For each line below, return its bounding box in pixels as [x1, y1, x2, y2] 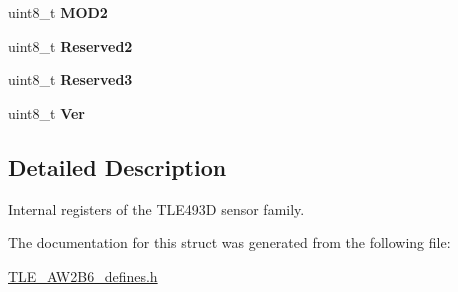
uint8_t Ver [8, 102, 85, 123]
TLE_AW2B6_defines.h [8, 265, 158, 286]
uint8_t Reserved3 [8, 69, 133, 90]
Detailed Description [8, 151, 227, 182]
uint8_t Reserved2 [8, 35, 133, 56]
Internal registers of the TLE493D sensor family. [8, 198, 305, 219]
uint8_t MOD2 [8, 2, 108, 22]
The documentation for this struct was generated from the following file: [8, 232, 451, 253]
